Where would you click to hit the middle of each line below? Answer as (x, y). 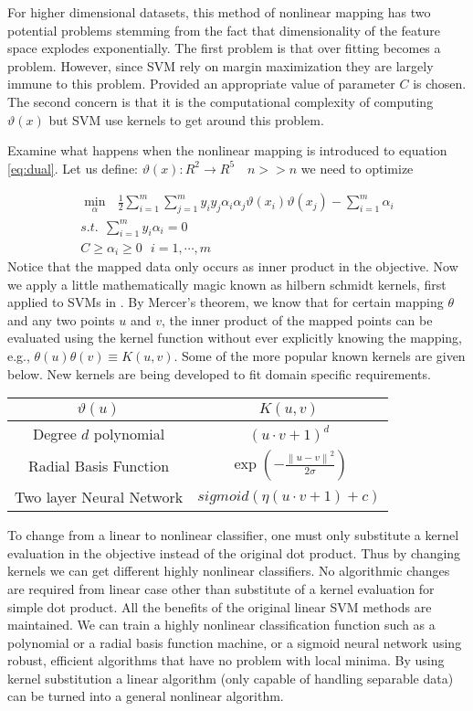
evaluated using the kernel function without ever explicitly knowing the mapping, (235, 338)
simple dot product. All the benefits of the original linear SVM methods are (220, 606)
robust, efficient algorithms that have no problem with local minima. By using (226, 660)
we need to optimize (357, 168)
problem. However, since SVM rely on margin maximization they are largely (221, 65)
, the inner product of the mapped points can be (297, 319)
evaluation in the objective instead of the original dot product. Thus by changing (234, 552)
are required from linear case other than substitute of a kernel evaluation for (221, 588)
